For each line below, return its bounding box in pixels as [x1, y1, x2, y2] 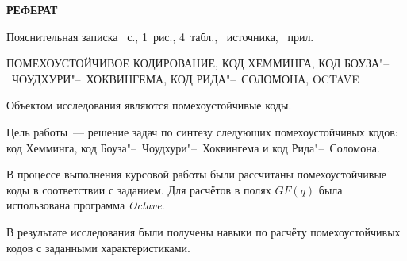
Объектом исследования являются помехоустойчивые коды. [6, 97, 292, 113]
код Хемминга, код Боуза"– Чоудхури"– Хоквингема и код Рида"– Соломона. [6, 139, 380, 155]
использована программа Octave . [6, 197, 165, 213]
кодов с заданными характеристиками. [6, 239, 191, 255]
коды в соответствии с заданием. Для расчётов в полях [6, 181, 271, 198]
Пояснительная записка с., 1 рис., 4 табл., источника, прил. [6, 28, 314, 44]
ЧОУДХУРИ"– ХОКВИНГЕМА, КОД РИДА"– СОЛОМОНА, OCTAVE [11, 70, 359, 86]
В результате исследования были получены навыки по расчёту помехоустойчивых [6, 223, 401, 240]
